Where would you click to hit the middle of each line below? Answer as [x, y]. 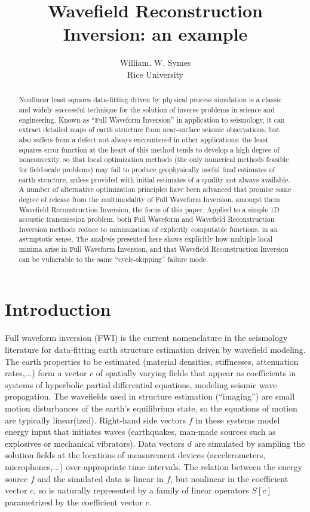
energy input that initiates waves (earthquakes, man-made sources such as [140, 432]
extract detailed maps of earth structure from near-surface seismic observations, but [149, 129]
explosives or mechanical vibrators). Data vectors [95, 443]
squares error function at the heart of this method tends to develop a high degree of [149, 149]
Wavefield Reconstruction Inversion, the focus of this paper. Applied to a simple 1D [149, 209]
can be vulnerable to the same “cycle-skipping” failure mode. [113, 259]
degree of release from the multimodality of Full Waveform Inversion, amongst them [149, 199]
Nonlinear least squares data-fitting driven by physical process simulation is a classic [150, 100]
